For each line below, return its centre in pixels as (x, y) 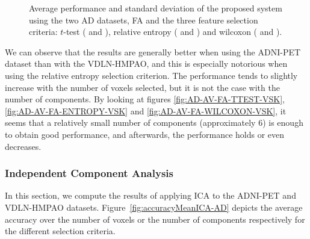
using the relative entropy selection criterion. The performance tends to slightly (151, 75)
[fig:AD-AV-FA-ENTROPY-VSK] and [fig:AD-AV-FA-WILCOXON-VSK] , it (146, 110)
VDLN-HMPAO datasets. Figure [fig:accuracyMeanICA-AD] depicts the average (154, 207)
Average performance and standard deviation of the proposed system (156, 8)
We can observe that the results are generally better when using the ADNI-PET (153, 51)
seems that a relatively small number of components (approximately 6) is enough (154, 123)
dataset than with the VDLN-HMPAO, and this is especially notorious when (146, 64)
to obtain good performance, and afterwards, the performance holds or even (145, 134)
